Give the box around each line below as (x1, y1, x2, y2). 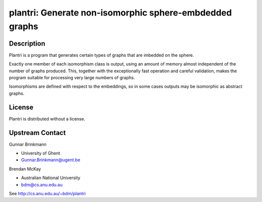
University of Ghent (21, 151, 60, 156)
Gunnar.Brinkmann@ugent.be (21, 157, 81, 163)
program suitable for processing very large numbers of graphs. (9, 75, 135, 81)
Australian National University (21, 175, 81, 181)
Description (9, 39, 46, 48)
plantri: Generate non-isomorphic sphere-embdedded (9, 7, 232, 18)
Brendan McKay (9, 166, 41, 172)
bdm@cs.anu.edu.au (21, 182, 63, 187)
